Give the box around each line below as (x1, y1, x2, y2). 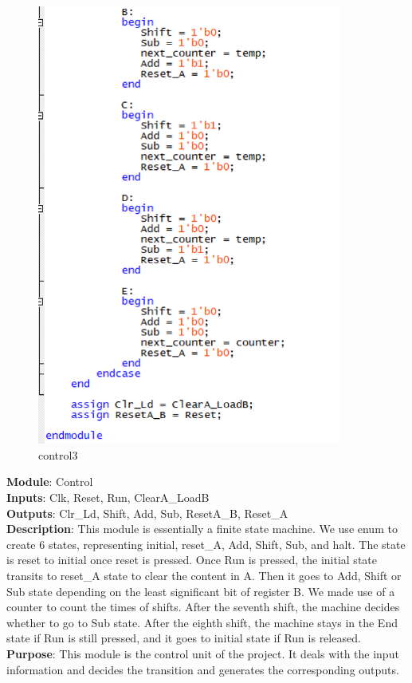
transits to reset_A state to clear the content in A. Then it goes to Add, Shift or (6, 567, 402, 583)
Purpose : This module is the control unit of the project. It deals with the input (6, 645, 399, 661)
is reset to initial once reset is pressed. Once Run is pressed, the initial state (6, 551, 377, 568)
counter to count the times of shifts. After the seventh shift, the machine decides (6, 598, 400, 615)
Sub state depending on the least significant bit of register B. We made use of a (6, 582, 395, 599)
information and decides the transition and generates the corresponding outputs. (6, 661, 399, 677)
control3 (38, 446, 78, 463)
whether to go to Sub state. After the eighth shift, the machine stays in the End (6, 614, 398, 630)
